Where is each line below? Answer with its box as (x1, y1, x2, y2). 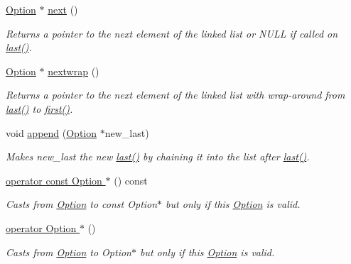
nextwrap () (48, 63, 99, 78)
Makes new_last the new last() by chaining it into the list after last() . (6, 149, 310, 164)
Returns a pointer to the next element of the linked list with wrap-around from (6, 87, 345, 102)
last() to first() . (6, 101, 73, 116)
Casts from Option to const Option (6, 197, 158, 211)
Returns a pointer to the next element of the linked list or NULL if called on (6, 26, 338, 40)
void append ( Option (6, 125, 97, 140)
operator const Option (6, 172, 102, 187)
